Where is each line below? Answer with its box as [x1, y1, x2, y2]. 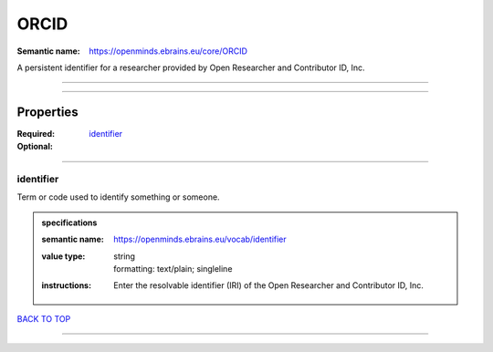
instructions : [41, 280, 91, 291]
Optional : [16, 141, 54, 152]
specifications [41, 217, 98, 228]
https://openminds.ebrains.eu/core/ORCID [89, 46, 248, 57]
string [113, 251, 136, 262]
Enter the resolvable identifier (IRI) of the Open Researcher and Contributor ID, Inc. [113, 280, 425, 291]
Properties [16, 104, 79, 119]
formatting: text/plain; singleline [113, 263, 233, 274]
